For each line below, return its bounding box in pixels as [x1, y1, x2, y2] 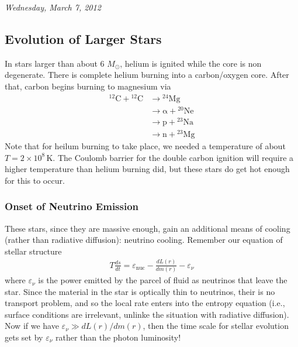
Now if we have [5, 319, 59, 332]
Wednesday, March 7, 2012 [5, 1, 101, 13]
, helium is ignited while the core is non [120, 57, 262, 69]
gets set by [5, 331, 43, 343]
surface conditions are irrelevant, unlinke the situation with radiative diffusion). [5, 308, 289, 320]
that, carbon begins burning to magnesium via [5, 80, 171, 92]
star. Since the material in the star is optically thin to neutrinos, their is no [5, 285, 275, 297]
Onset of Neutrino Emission [5, 199, 139, 214]
